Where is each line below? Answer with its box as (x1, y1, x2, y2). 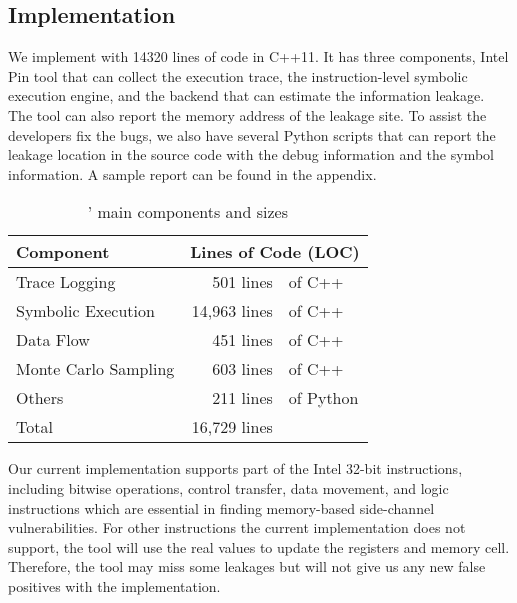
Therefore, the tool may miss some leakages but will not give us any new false (8, 556, 486, 577)
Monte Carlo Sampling (16, 357, 175, 381)
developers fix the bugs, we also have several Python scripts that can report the (8, 124, 496, 145)
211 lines (212, 386, 273, 410)
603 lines (212, 357, 273, 381)
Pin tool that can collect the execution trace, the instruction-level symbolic (8, 65, 468, 86)
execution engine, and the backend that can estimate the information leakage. (8, 85, 485, 106)
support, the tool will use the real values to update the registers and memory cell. (8, 536, 510, 557)
